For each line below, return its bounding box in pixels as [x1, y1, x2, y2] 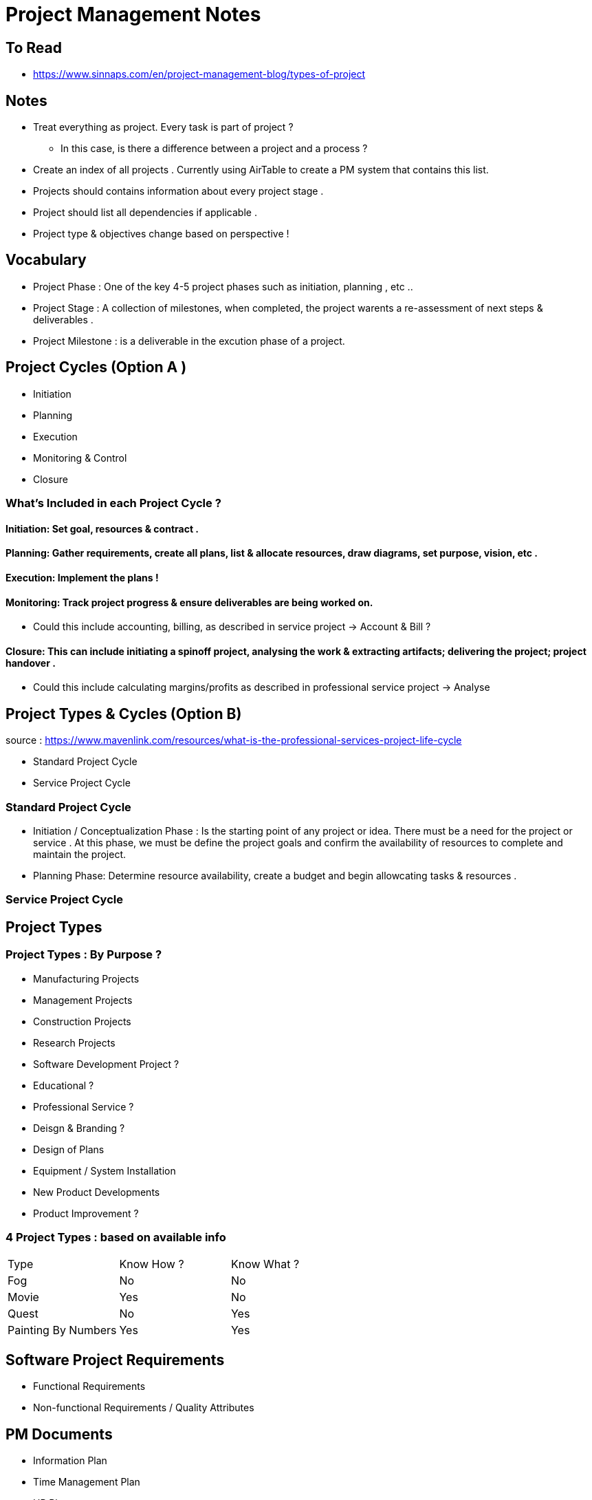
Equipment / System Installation [33, 1164, 176, 1177]
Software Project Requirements [6, 1351, 225, 1369]
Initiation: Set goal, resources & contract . [6, 522, 199, 535]
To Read [6, 39, 62, 56]
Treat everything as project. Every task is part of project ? [33, 121, 294, 133]
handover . [6, 656, 56, 669]
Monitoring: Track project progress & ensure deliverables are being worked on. [6, 596, 373, 608]
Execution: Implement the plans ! [6, 571, 159, 583]
